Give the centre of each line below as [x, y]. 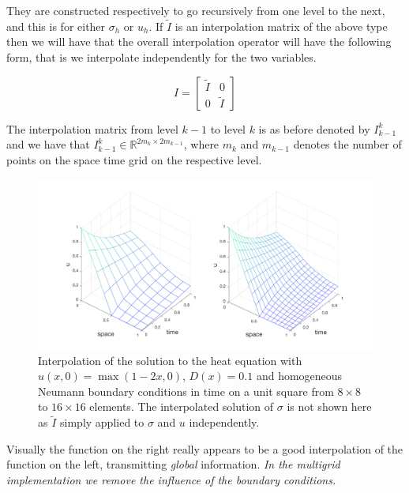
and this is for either [56, 26]
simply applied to [102, 422]
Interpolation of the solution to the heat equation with [170, 360]
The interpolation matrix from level [92, 128]
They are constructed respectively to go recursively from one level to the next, [196, 10]
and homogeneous [299, 376]
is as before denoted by [314, 128]
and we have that [48, 144]
